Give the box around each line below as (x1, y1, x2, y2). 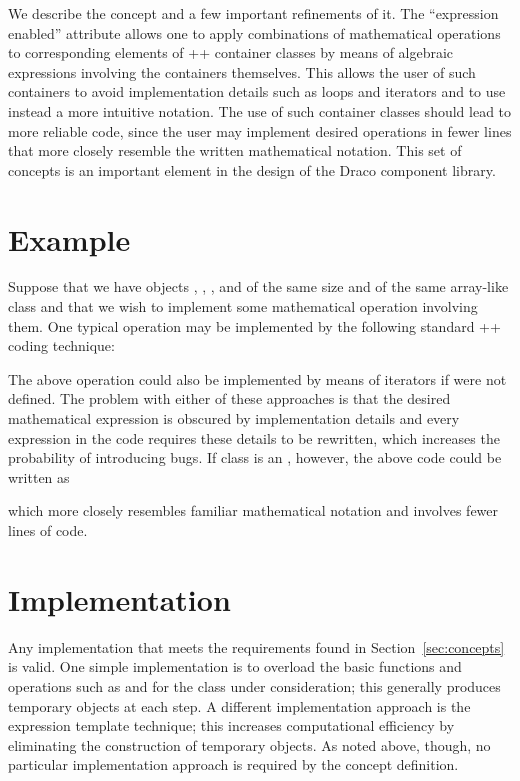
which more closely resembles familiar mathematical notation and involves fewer (8, 500, 499, 521)
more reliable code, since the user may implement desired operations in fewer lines (8, 120, 512, 141)
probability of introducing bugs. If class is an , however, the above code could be (8, 447, 502, 468)
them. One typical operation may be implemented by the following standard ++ (8, 315, 501, 336)
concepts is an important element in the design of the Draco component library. (8, 159, 496, 180)
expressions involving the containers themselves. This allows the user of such (8, 61, 476, 82)
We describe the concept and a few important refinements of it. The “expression (8, 3, 499, 23)
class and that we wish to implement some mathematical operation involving (8, 296, 478, 317)
